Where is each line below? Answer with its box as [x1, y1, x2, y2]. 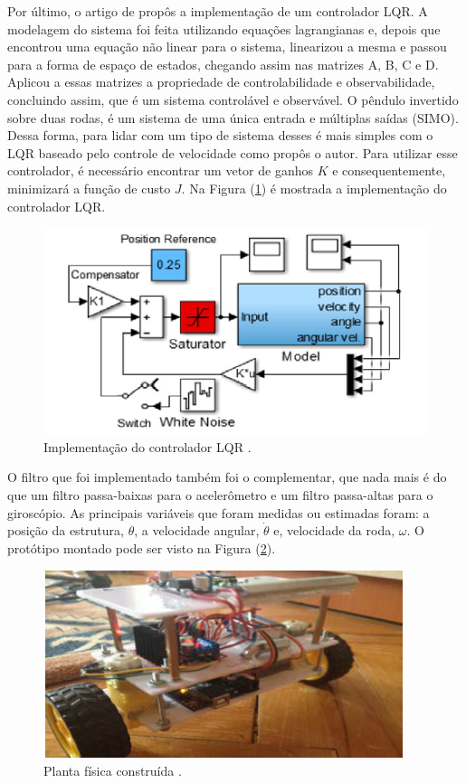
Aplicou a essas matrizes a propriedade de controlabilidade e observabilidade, [7, 72, 435, 91]
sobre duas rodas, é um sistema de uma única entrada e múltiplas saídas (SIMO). [7, 108, 459, 127]
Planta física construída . [43, 760, 182, 779]
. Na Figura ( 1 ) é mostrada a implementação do [181, 178, 447, 197]
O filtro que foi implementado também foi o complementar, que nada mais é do [7, 467, 447, 486]
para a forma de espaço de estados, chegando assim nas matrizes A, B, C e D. [7, 54, 439, 73]
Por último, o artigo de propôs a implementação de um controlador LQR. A [7, 2, 428, 20]
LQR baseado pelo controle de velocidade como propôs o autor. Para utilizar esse [7, 143, 458, 162]
